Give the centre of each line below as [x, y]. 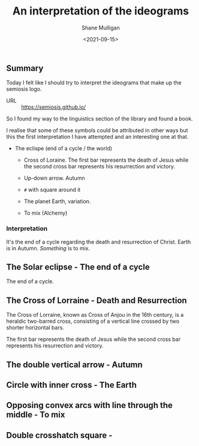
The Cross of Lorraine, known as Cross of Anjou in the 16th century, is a [95, 315]
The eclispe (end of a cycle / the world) [64, 148]
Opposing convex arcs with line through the [89, 405]
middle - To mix [36, 415]
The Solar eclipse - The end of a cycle [78, 267]
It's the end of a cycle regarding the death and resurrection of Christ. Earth [99, 242]
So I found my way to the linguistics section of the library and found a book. [99, 119]
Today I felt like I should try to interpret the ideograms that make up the [94, 83]
